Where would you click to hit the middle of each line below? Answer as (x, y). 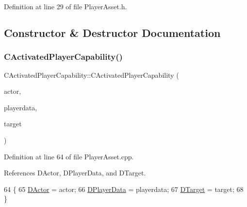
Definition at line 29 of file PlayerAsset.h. (66, 6)
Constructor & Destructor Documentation (112, 32)
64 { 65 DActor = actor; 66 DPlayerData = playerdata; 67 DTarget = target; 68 (124, 189)
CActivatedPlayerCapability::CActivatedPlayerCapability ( (91, 75)
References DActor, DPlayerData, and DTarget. (75, 173)
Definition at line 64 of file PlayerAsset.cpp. (69, 156)
